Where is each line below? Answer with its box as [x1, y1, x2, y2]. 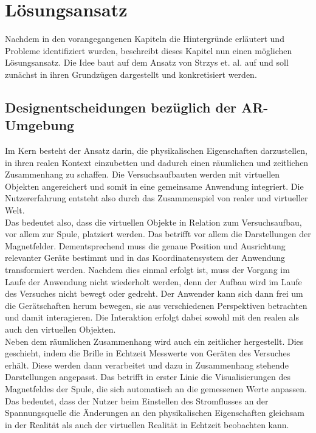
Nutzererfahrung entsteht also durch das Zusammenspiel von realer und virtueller [5, 192, 308, 204]
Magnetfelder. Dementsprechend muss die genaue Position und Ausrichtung [5, 239, 286, 252]
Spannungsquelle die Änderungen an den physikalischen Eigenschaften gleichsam [5, 406, 304, 419]
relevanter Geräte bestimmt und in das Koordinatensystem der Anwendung [5, 251, 286, 264]
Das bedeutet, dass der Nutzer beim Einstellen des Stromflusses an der [5, 394, 269, 407]
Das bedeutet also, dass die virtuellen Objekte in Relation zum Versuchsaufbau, [5, 215, 302, 228]
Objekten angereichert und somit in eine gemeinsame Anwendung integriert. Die [5, 179, 304, 192]
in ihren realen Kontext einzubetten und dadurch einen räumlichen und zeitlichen [5, 156, 309, 168]
